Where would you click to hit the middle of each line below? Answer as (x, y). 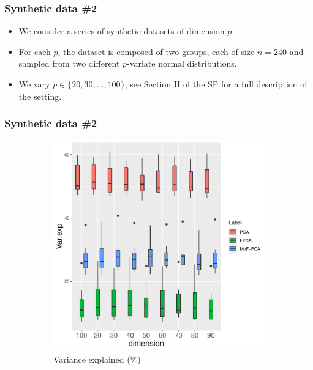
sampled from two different (69, 63)
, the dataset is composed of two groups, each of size (156, 51)
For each (35, 51)
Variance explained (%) (97, 359)
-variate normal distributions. (182, 63)
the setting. (40, 96)
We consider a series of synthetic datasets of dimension (122, 31)
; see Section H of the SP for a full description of (216, 84)
